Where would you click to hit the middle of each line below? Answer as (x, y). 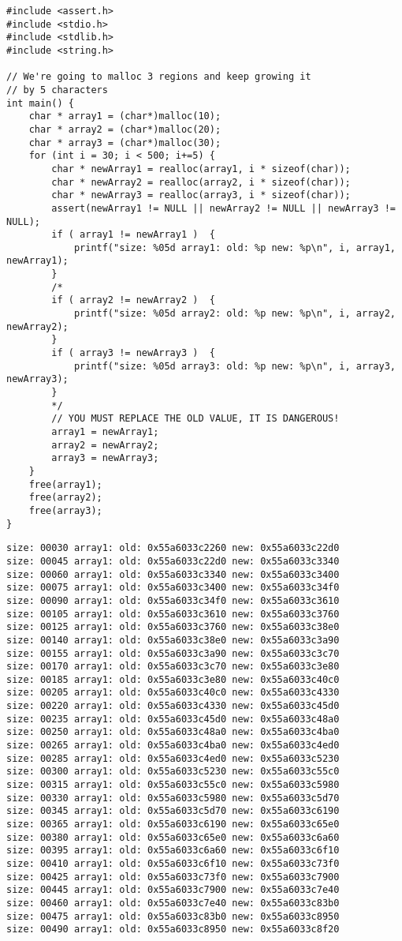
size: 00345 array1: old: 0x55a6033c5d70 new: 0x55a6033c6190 (173, 811)
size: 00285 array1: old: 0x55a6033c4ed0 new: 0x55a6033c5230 (173, 758)
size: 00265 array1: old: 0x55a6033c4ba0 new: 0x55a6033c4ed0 (173, 746)
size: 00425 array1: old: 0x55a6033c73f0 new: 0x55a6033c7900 (173, 877)
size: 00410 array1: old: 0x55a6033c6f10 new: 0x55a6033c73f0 (173, 864)
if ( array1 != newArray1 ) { (133, 235)
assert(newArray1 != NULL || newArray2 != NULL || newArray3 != (223, 208)
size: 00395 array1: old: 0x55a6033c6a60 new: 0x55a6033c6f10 (173, 851)
